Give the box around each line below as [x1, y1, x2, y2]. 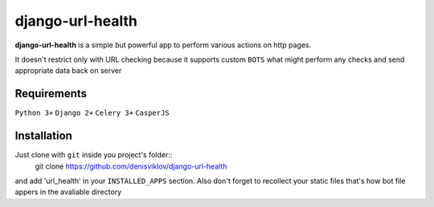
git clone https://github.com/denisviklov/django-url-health [35, 161, 227, 171]
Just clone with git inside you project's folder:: [14, 150, 173, 160]
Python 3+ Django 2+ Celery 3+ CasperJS [14, 108, 170, 118]
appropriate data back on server [14, 66, 122, 75]
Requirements [14, 87, 88, 100]
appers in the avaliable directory [14, 187, 122, 197]
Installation [14, 129, 72, 143]
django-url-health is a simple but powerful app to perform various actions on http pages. [14, 40, 312, 50]
